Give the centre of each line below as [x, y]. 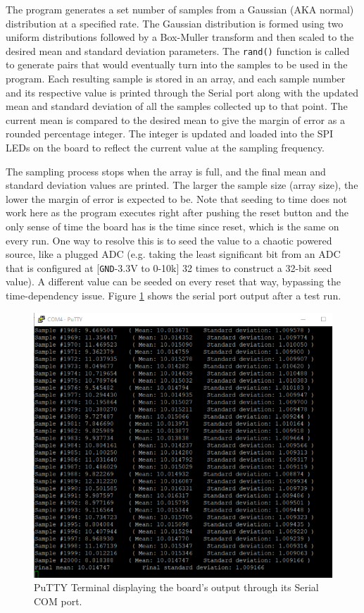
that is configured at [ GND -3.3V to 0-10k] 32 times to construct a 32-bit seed [169, 267]
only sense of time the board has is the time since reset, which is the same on [172, 226]
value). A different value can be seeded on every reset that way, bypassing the [173, 281]
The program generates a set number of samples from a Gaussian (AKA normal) [180, 9]
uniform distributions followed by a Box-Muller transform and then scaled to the [180, 37]
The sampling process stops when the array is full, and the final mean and [166, 171]
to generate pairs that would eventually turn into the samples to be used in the [177, 64]
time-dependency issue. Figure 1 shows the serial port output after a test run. [174, 295]
